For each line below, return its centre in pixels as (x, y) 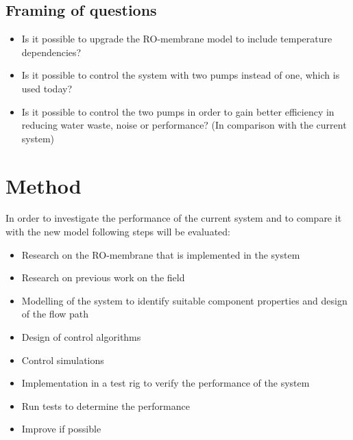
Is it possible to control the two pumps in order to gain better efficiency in (178, 111)
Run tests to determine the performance (106, 405)
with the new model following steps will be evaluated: (118, 232)
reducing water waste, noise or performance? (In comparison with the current (184, 125)
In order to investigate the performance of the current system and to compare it (174, 218)
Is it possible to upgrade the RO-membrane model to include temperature (177, 39)
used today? (47, 88)
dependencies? (51, 52)
